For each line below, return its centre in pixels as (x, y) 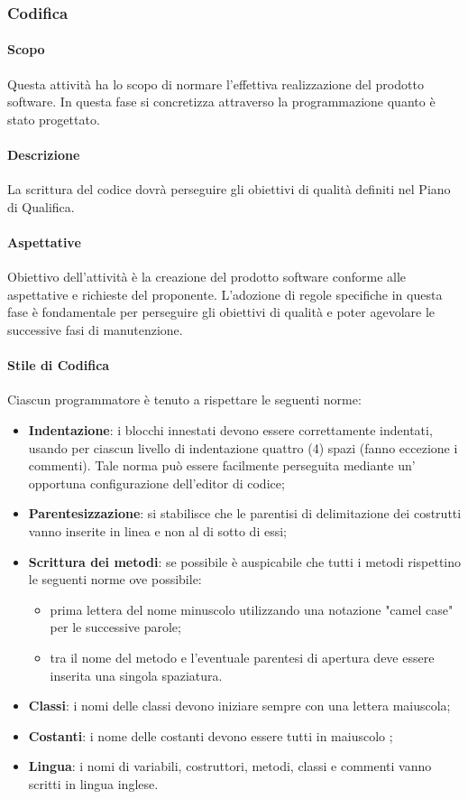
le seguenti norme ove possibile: (115, 579)
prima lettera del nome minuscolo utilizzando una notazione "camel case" (252, 609)
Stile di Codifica (59, 365)
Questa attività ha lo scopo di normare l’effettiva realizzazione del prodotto (216, 84)
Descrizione (44, 155)
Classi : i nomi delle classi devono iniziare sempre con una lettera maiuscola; (239, 706)
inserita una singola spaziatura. (136, 675)
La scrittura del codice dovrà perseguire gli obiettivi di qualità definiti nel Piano (229, 189)
